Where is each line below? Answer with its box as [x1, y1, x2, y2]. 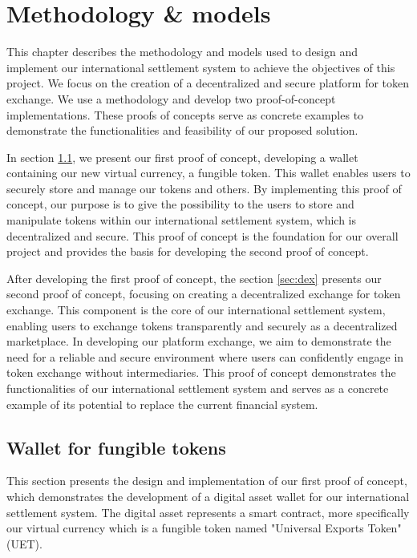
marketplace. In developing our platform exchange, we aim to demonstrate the [6, 333, 391, 350]
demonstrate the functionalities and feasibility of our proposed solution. [6, 122, 358, 139]
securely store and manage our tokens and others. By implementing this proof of [6, 180, 402, 196]
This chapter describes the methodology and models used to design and [6, 43, 358, 60]
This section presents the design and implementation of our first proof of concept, [6, 472, 407, 489]
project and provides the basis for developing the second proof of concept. [6, 243, 369, 260]
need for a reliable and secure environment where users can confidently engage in [6, 348, 404, 365]
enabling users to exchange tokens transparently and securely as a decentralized [6, 317, 398, 334]
